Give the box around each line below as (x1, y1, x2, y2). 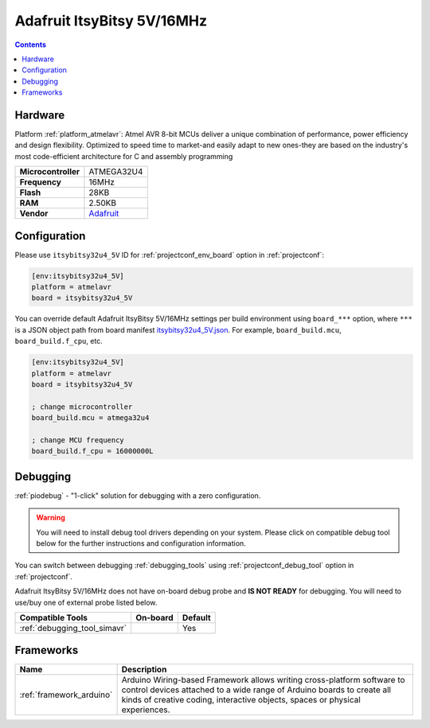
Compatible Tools (19, 612, 88, 623)
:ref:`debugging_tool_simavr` (19, 622, 127, 633)
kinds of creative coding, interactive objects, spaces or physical (121, 695, 362, 706)
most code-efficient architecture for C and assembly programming (14, 151, 233, 161)
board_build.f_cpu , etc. (14, 337, 103, 346)
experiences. (121, 704, 170, 715)
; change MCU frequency (31, 435, 125, 445)
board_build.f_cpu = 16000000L (31, 446, 154, 456)
